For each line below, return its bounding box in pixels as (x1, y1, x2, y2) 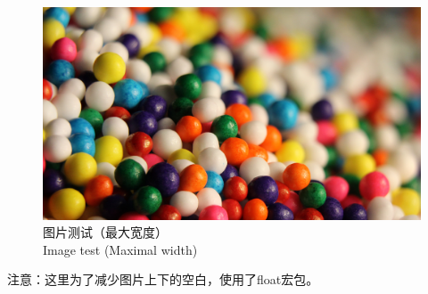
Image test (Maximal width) (43, 240, 198, 258)
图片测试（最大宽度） (43, 223, 168, 241)
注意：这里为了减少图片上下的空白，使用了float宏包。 (7, 270, 319, 289)
